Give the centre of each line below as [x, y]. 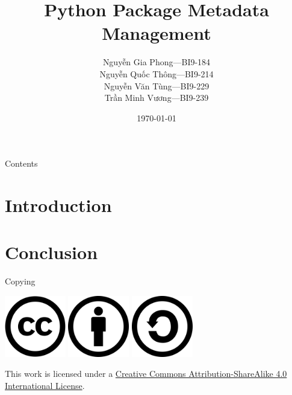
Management [157, 33]
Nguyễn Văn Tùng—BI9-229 [157, 85]
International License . [45, 385]
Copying [20, 281]
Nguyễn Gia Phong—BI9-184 [157, 62]
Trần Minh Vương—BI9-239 [157, 98]
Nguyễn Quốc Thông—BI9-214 [157, 73]
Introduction [58, 205]
